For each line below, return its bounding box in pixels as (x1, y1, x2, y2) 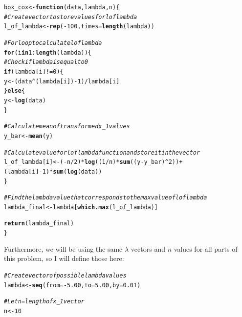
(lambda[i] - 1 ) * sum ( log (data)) (4, 168, 102, 175)
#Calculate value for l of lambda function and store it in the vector (4, 149, 200, 156)
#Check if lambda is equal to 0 (4, 59, 88, 66)
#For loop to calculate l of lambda (4, 39, 102, 46)
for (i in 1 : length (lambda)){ (4, 49, 92, 56)
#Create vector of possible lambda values (4, 272, 127, 279)
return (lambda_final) (4, 220, 74, 227)
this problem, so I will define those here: (4, 253, 124, 263)
